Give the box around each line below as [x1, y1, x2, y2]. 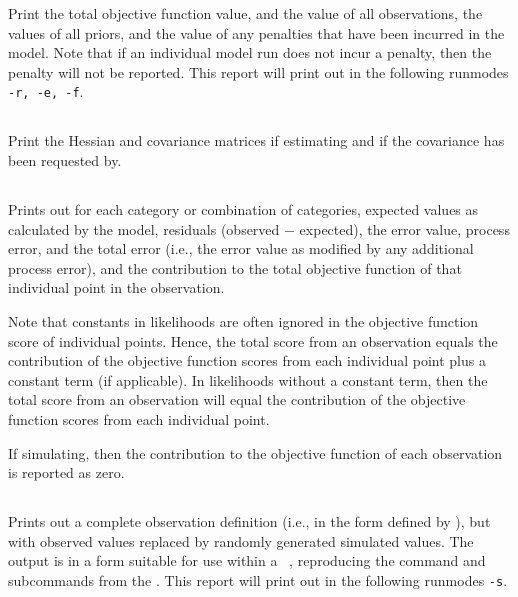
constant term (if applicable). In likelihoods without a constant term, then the [8, 369, 488, 390]
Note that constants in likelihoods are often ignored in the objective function [8, 310, 479, 331]
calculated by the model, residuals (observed [8, 218, 280, 239]
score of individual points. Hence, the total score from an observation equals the [8, 330, 498, 351]
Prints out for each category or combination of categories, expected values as [8, 199, 479, 219]
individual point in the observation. [8, 277, 225, 298]
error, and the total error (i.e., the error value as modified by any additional [8, 238, 474, 259]
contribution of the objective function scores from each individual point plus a [8, 350, 486, 371]
